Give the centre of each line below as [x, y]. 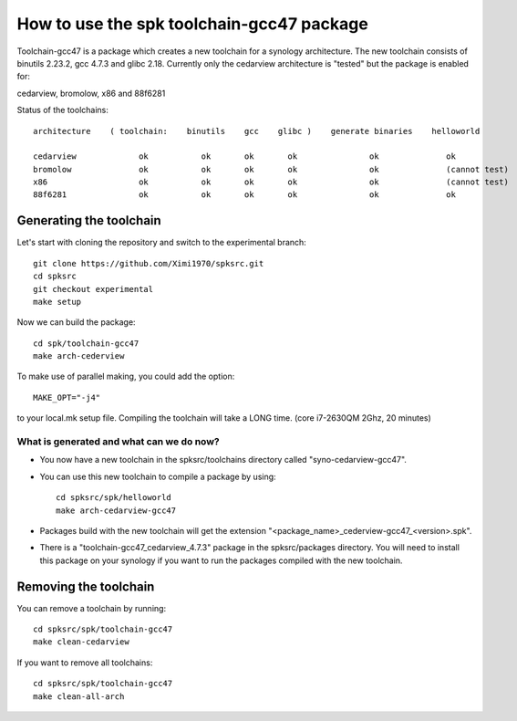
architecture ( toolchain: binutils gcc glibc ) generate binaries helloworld [257, 131]
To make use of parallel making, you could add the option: [126, 376]
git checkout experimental [93, 289]
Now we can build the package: [76, 322]
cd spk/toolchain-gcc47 [86, 343]
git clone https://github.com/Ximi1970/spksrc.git [149, 263]
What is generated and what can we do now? [118, 442]
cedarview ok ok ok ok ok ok [244, 157]
